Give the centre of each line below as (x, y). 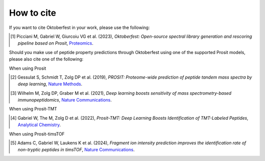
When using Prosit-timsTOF (37, 134)
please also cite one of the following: (46, 59)
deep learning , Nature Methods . (50, 84)
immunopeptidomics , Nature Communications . (65, 100)
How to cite (33, 13)
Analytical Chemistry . (39, 125)
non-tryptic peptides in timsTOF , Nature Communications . (76, 150)
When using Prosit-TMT (33, 109)
